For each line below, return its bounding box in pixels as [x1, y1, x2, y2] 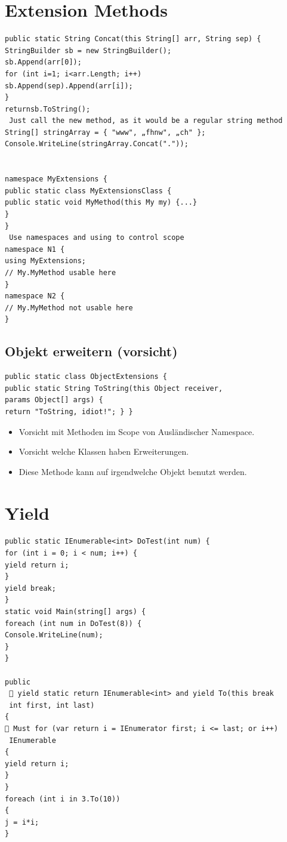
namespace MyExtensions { [5, 175, 107, 184]
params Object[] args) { [5, 396, 103, 405]
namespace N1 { [5, 245, 65, 254]
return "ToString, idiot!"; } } [5, 407, 133, 416]
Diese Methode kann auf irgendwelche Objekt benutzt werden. [18, 465, 247, 477]
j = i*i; [5, 818, 39, 826]
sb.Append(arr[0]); [5, 58, 82, 67]
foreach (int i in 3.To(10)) [5, 794, 121, 803]
